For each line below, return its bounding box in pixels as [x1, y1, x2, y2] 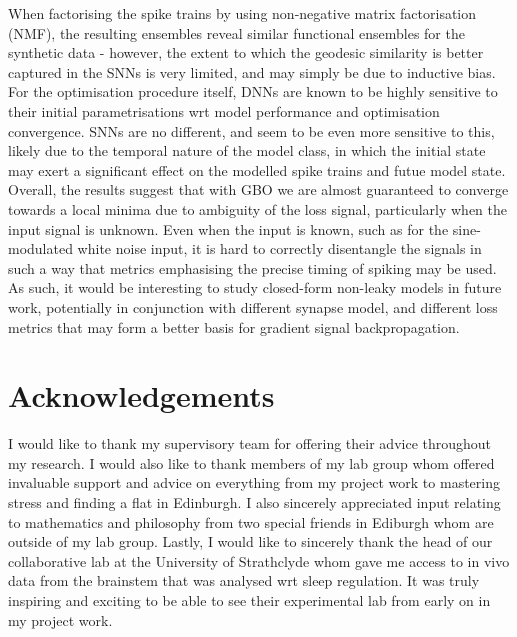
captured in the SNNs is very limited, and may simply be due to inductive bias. [8, 61, 496, 82]
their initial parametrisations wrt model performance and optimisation [8, 100, 440, 121]
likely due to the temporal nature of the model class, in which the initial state [8, 140, 486, 161]
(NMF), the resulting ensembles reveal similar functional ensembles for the [8, 22, 465, 43]
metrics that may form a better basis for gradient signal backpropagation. [8, 316, 460, 337]
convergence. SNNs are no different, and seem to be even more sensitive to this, [8, 120, 495, 141]
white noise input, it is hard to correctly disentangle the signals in [77, 238, 482, 259]
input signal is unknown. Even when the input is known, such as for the [8, 218, 449, 239]
